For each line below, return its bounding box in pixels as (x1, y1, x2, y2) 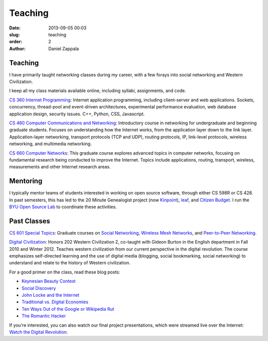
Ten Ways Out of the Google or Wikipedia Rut (21, 306, 114, 312)
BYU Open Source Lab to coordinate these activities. (9, 204, 117, 210)
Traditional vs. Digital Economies (21, 299, 89, 305)
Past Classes (9, 217, 51, 225)
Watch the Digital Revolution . (9, 329, 68, 335)
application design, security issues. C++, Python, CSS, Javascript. (9, 111, 145, 117)
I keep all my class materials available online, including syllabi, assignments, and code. (9, 87, 186, 94)
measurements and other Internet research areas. (9, 164, 111, 170)
